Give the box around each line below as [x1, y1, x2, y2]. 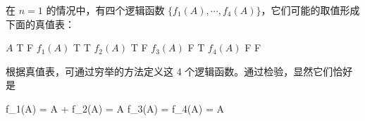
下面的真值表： [6, 16, 75, 31]
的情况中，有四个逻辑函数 [46, 3, 165, 17]
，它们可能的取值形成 [261, 3, 360, 17]
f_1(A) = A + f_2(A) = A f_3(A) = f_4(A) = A [6, 101, 224, 115]
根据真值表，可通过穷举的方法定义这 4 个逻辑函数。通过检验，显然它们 [6, 63, 333, 78]
